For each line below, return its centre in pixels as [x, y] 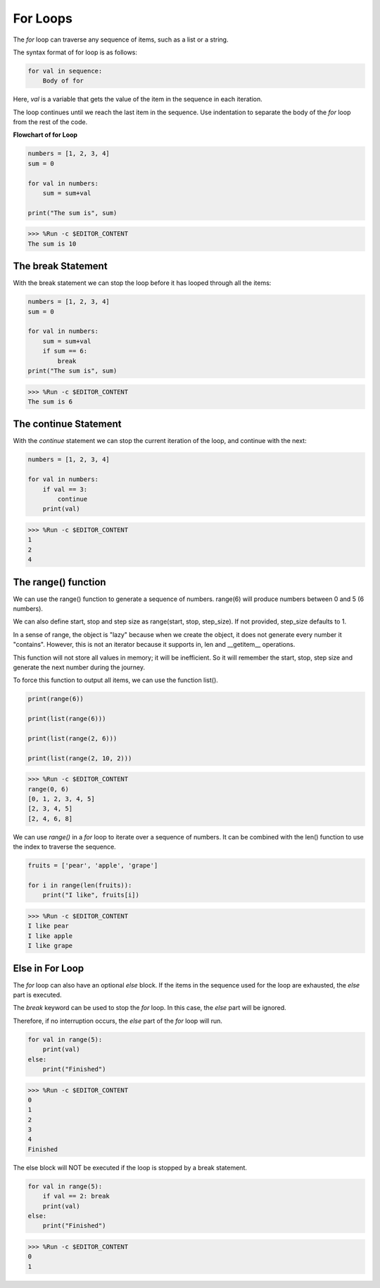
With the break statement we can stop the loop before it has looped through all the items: [142, 283]
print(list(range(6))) [67, 719]
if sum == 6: [65, 351]
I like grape [50, 946]
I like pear [49, 926]
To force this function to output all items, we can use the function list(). [115, 680]
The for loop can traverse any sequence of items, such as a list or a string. [121, 40]
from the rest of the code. [50, 122]
